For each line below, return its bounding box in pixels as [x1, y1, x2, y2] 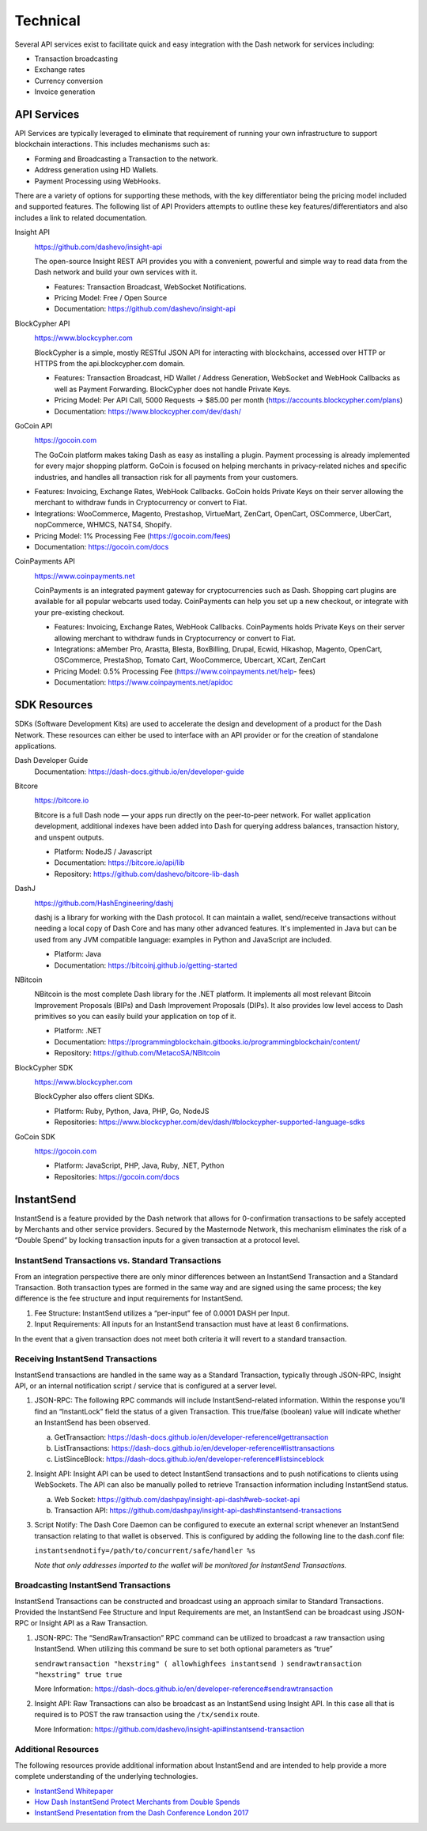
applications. [14, 741, 57, 750]
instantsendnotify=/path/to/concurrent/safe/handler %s [34, 1546, 256, 1555]
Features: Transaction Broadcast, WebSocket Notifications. [54, 281, 247, 292]
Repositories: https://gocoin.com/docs [54, 1172, 179, 1181]
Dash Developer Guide [14, 756, 89, 765]
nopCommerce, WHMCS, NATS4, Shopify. [34, 520, 172, 530]
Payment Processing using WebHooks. [34, 176, 161, 186]
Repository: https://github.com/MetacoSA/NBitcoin [54, 1048, 221, 1058]
